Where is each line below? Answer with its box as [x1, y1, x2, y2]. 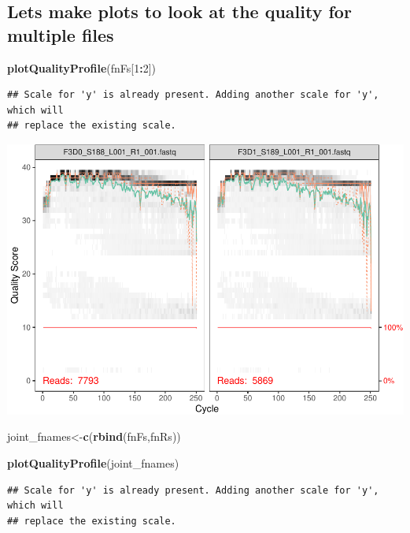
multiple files [7, 22, 114, 47]
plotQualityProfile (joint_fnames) [7, 454, 179, 471]
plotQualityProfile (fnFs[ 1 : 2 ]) [7, 59, 157, 76]
